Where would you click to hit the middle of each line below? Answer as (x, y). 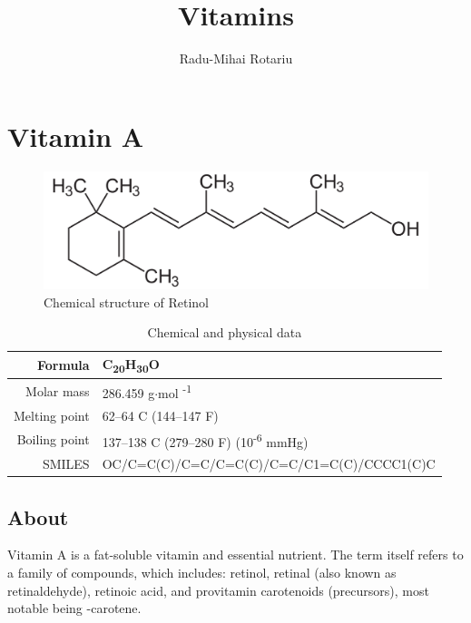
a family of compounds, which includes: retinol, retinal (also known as (202, 572)
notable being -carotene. (74, 608)
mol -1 (175, 391)
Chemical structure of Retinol (126, 302)
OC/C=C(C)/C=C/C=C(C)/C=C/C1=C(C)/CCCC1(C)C (269, 464)
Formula (63, 365)
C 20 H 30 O (131, 365)
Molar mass (58, 391)
